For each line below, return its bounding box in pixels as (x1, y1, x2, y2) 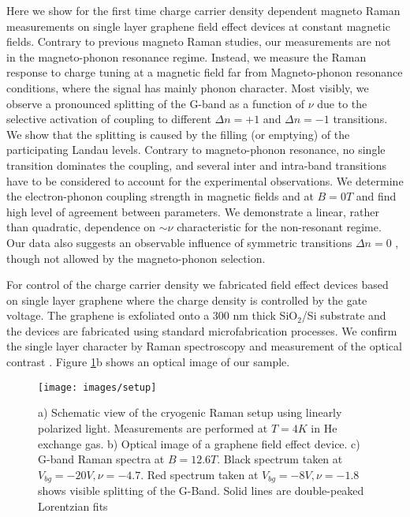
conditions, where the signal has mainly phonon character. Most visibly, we (6, 79, 369, 96)
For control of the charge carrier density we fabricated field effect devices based (6, 276, 389, 293)
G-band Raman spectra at (38, 451, 165, 467)
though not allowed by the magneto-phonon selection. (6, 249, 266, 266)
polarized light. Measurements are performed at (38, 419, 268, 436)
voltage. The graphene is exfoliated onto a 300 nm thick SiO (6, 307, 298, 324)
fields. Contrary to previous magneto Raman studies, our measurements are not (6, 33, 391, 50)
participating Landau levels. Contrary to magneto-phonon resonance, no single (6, 141, 386, 158)
